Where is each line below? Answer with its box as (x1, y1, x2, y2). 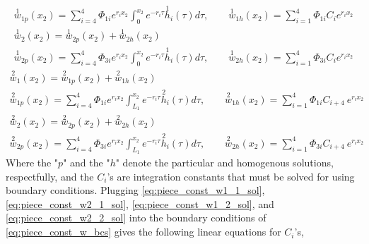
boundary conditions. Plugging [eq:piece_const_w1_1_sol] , (6, 183, 265, 197)
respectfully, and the (6, 169, 94, 183)
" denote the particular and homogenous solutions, (115, 155, 334, 170)
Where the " (6, 155, 59, 170)
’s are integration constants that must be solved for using (107, 169, 355, 183)
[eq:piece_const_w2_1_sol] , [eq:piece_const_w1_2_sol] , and (6, 196, 274, 211)
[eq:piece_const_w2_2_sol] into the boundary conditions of (6, 210, 266, 225)
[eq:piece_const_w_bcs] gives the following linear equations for (6, 224, 281, 239)
